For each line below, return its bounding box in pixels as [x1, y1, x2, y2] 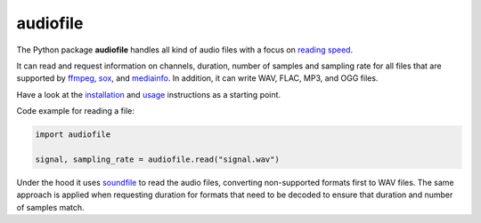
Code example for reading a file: [16, 106, 135, 116]
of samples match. [16, 202, 85, 212]
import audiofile [35, 130, 111, 139]
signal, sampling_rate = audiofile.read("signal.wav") [35, 154, 280, 164]
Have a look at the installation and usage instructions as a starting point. [16, 89, 281, 100]
